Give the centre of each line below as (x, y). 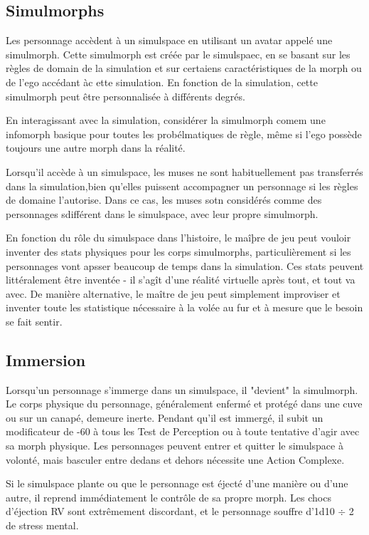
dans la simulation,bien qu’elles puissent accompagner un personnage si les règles (182, 186)
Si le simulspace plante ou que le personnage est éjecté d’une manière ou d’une (177, 483)
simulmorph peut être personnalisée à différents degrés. (125, 96)
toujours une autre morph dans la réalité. (96, 148)
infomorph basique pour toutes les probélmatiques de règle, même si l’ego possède (184, 134)
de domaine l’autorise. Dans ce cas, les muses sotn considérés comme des (164, 200)
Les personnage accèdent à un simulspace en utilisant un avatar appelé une (169, 40)
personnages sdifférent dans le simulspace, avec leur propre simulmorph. (162, 213)
